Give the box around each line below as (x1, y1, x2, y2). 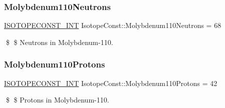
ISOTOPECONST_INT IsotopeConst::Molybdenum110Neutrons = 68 (4, 20, 221, 30)
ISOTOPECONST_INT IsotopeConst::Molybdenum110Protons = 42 (4, 77, 217, 88)
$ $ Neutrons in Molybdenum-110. (6, 36, 113, 47)
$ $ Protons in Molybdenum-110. (6, 94, 109, 105)
